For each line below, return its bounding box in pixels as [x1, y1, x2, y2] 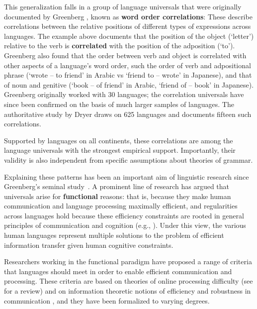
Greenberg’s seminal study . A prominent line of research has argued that [4, 181, 230, 192]
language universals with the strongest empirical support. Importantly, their [4, 145, 236, 155]
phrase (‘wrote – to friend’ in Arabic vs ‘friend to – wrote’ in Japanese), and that [4, 70, 252, 80]
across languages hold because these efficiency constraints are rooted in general [4, 210, 244, 220]
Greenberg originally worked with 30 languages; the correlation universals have [4, 89, 244, 100]
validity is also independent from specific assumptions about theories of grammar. [4, 154, 253, 165]
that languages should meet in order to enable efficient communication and [4, 266, 232, 276]
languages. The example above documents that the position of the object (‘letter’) [4, 30, 254, 41]
